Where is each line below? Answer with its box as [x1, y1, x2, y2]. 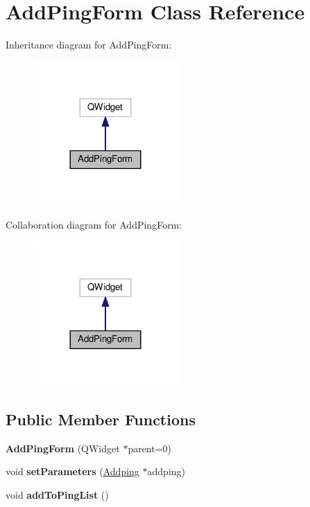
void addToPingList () [6, 487, 109, 501]
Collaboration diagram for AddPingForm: [6, 217, 182, 232]
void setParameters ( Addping [6, 464, 139, 479]
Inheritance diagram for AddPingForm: [6, 37, 172, 52]
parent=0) [128, 441, 172, 455]
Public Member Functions [6, 408, 196, 429]
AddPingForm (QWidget [6, 441, 120, 455]
